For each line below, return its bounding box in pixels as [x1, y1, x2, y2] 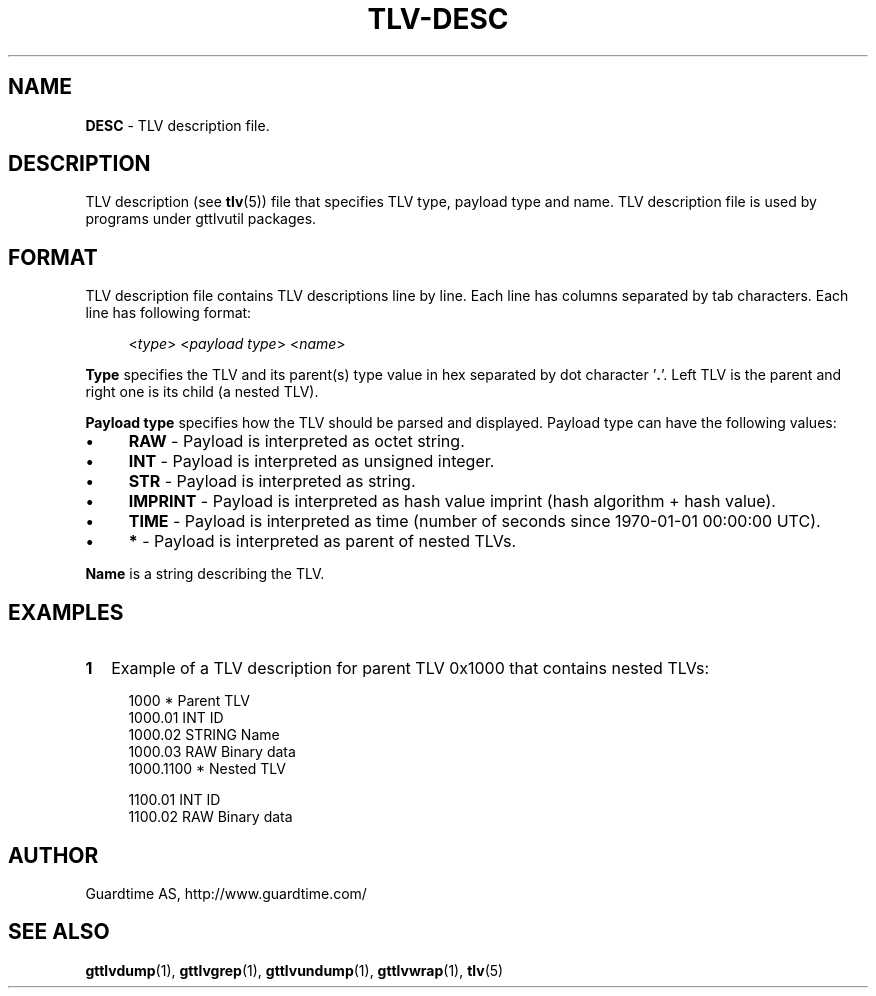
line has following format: [85, 304, 252, 322]
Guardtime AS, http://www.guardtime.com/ [85, 884, 367, 902]
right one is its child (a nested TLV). [85, 383, 319, 401]
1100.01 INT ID [128, 791, 221, 809]
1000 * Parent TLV [128, 692, 250, 710]
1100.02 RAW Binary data [128, 808, 293, 826]
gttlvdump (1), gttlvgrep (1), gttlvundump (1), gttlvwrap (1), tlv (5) [85, 961, 504, 979]
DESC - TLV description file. [85, 116, 270, 134]
